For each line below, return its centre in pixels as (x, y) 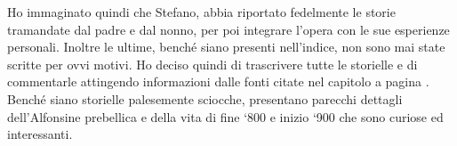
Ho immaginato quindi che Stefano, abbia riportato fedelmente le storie (201, 12)
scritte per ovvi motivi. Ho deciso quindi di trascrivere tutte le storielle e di (212, 64)
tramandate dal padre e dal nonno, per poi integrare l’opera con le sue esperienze (228, 29)
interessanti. (40, 134)
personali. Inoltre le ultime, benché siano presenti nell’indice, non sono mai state (226, 47)
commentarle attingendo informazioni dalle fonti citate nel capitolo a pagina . (218, 81)
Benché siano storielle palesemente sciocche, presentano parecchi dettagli (205, 98)
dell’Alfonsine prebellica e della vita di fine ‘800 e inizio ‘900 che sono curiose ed (225, 116)
